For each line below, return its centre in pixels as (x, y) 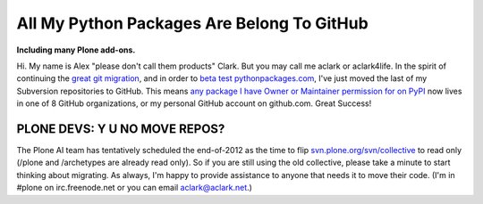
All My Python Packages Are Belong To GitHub (192, 23)
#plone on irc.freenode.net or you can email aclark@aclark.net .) (134, 188)
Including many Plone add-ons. (76, 50)
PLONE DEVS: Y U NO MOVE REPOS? (121, 129)
